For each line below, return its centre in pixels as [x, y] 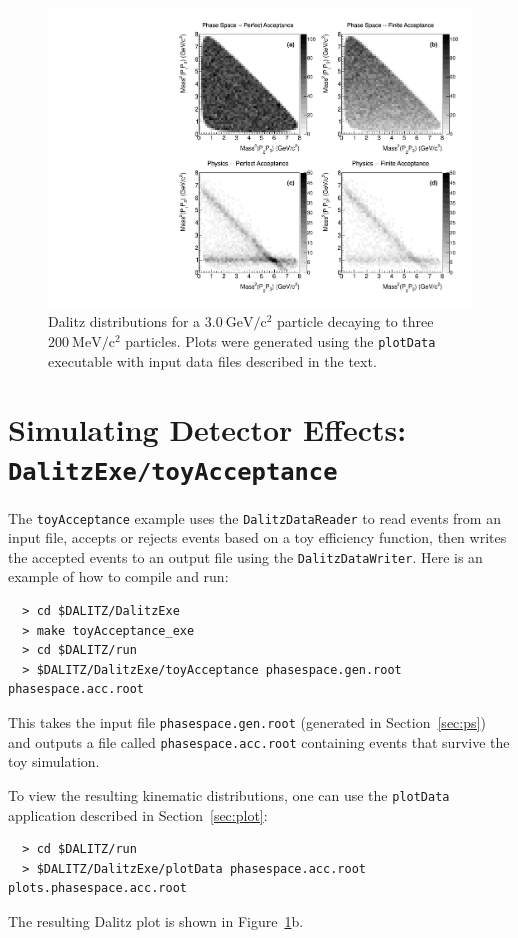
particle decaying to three [355, 321]
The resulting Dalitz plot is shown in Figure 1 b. [156, 920]
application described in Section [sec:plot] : [138, 814]
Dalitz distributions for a [124, 321]
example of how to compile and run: [118, 576]
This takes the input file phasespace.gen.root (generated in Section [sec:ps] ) [247, 722]
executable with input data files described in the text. [212, 360]
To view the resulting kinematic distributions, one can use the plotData [229, 794]
